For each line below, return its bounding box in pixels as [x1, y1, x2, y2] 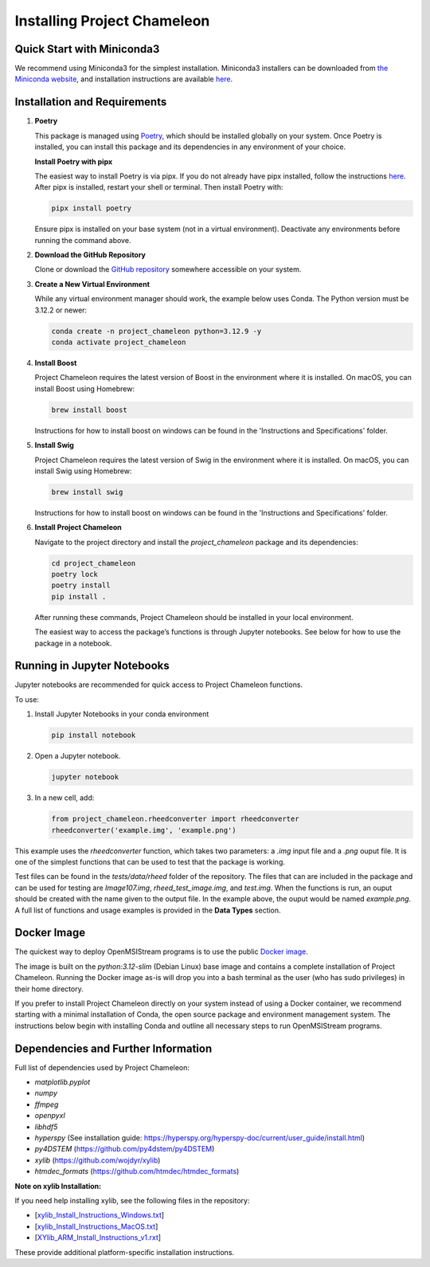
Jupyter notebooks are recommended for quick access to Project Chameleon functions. [14, 680, 303, 689]
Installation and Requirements [14, 96, 167, 109]
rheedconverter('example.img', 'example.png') [51, 826, 236, 834]
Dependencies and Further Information [14, 1041, 213, 1055]
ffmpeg [34, 1100, 59, 1109]
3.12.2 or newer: [34, 305, 88, 315]
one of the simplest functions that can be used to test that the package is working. [14, 857, 286, 866]
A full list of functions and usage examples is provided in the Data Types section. [14, 905, 282, 915]
